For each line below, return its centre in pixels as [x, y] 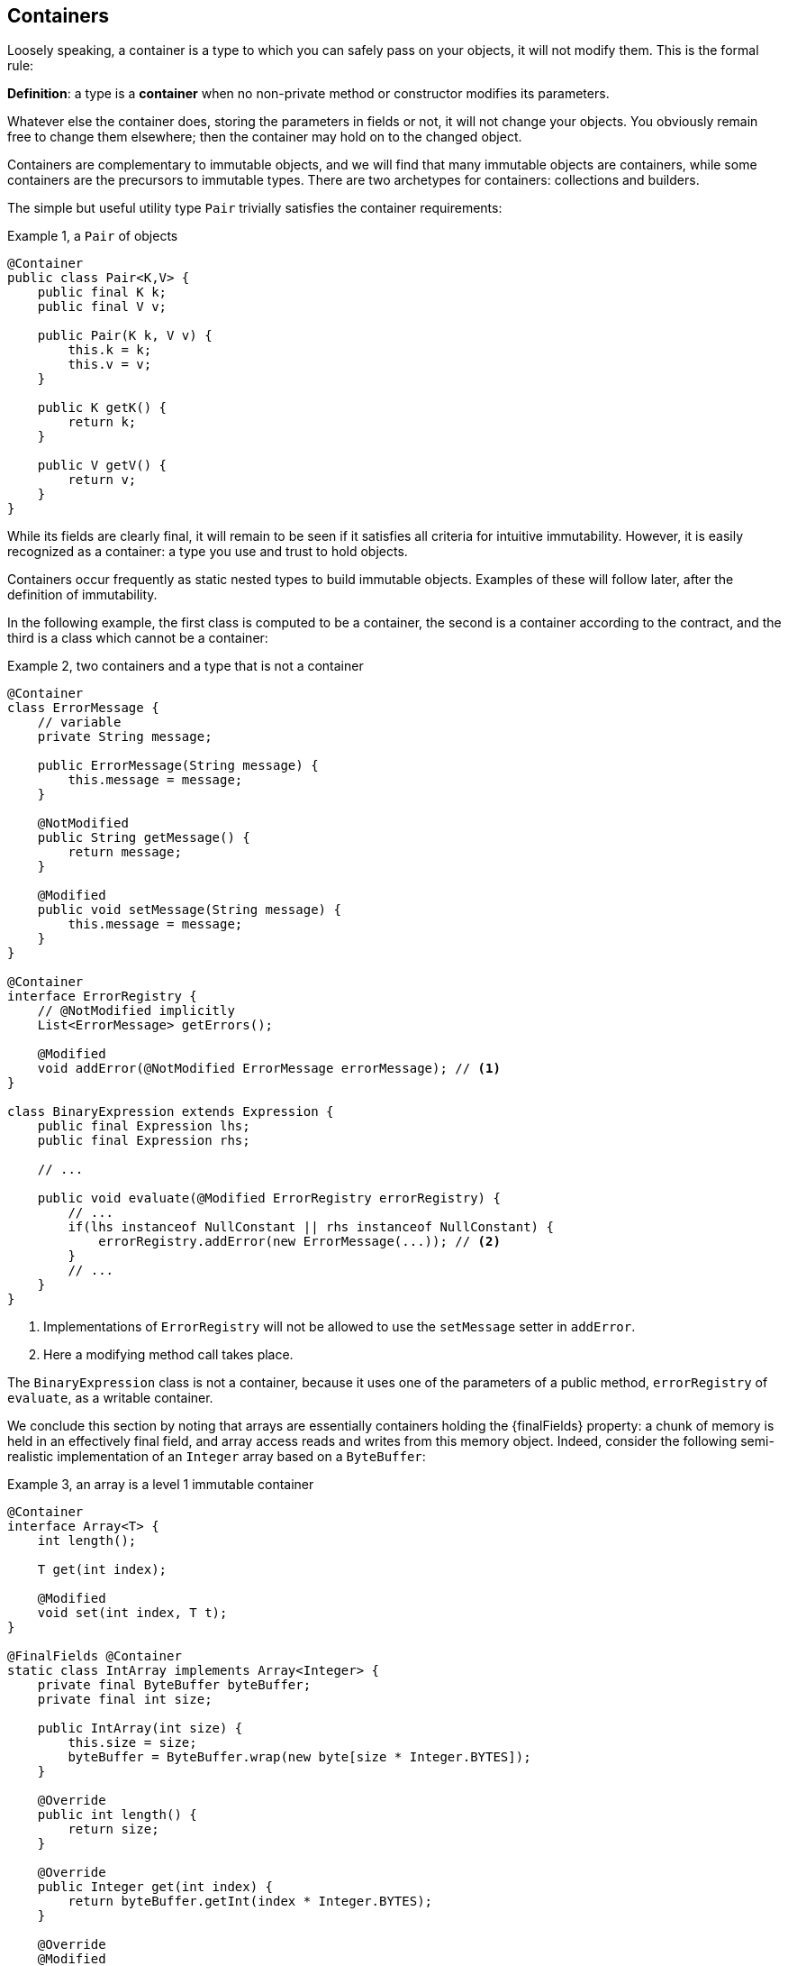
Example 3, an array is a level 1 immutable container [161, 1485]
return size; [113, 1829]
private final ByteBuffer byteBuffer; [174, 1685]
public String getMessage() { [144, 838]
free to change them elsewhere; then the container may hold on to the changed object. [265, 137]
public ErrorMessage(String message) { [178, 766]
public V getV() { [102, 466]
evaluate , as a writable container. [110, 1398]
